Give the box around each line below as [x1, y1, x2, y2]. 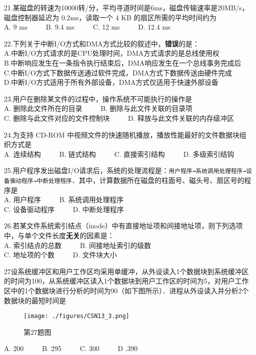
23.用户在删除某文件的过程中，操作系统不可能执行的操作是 [4, 93, 192, 104]
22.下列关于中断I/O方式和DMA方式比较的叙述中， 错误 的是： [4, 38, 199, 48]
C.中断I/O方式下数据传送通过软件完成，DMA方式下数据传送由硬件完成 [4, 67, 232, 77]
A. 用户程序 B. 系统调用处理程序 [4, 194, 124, 205]
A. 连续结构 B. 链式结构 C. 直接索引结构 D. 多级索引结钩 [4, 148, 234, 159]
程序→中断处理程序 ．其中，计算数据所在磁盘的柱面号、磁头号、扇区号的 [21, 175, 244, 185]
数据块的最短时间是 [4, 295, 66, 305]
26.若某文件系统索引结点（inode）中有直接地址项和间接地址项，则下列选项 [4, 220, 243, 231]
